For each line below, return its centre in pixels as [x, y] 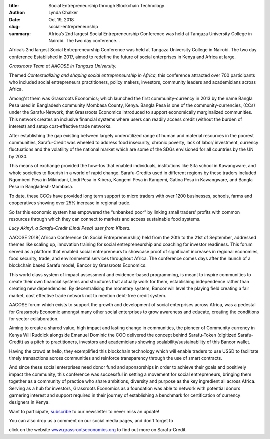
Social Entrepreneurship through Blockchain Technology [107, 6]
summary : [20, 34]
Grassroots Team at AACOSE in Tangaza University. [63, 66]
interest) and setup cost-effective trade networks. [60, 126]
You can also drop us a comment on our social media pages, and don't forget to [91, 421]
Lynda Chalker [63, 13]
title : [14, 6]
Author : [17, 13]
